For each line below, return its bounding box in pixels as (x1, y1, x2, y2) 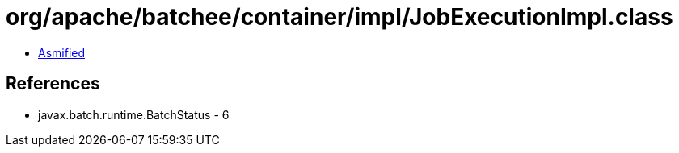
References (6, 73, 100, 94)
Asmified (38, 45, 86, 60)
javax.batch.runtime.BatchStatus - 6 (38, 107, 230, 122)
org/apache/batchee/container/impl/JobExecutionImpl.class (6, 3, 673, 31)
